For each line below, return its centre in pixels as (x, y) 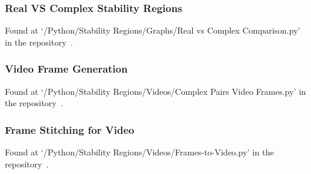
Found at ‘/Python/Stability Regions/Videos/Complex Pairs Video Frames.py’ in (155, 91)
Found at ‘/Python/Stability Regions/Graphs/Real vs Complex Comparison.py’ (153, 30)
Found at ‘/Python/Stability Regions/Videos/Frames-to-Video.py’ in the (140, 152)
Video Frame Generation (66, 69)
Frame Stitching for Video (70, 129)
